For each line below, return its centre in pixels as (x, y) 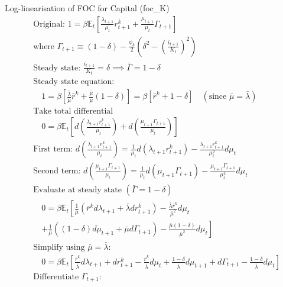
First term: (53, 149)
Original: (49, 24)
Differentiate (56, 277)
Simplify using (59, 247)
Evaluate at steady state (77, 190)
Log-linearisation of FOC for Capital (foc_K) (87, 8)
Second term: (57, 171)
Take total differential (73, 112)
